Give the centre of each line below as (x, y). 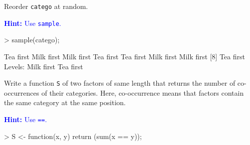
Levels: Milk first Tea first (44, 66)
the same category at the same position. (65, 102)
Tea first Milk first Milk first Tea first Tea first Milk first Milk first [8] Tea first (125, 56)
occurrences (22, 92)
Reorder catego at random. (46, 6)
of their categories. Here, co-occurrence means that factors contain (143, 92)
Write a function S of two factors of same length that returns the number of (120, 83)
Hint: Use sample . (33, 23)
